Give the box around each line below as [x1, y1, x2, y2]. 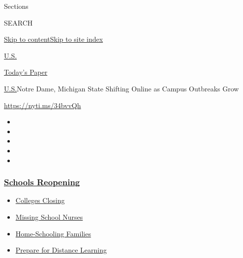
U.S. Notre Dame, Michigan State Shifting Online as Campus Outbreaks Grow [4, 83, 239, 93]
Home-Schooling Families [15, 228, 91, 238]
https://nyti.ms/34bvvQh [4, 100, 81, 110]
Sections [4, 1, 29, 11]
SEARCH [4, 17, 33, 28]
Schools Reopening [4, 176, 80, 188]
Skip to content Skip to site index [4, 34, 103, 44]
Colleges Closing [15, 195, 65, 205]
